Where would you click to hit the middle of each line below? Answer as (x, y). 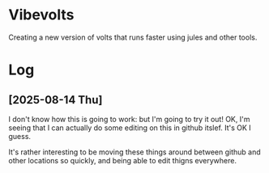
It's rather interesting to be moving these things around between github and (134, 152)
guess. (19, 136)
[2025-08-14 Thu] (56, 100)
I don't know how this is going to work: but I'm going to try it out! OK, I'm (129, 119)
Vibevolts (41, 15)
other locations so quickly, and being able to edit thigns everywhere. (123, 160)
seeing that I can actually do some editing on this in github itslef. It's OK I (130, 128)
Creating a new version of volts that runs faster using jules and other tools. (133, 37)
